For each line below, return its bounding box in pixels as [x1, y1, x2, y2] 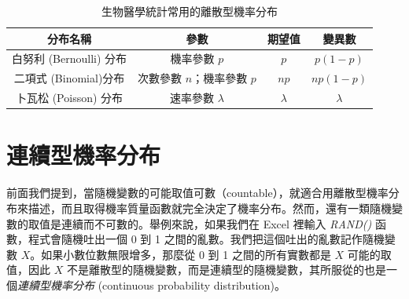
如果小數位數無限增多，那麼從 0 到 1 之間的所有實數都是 [41, 246, 331, 262]
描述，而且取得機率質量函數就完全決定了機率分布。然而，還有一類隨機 [28, 199, 392, 216]
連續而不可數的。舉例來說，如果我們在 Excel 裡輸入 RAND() [61, 215, 372, 232]
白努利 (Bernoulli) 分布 [12, 50, 127, 67]
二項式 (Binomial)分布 [13, 70, 125, 86]
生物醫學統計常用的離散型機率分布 [101, 3, 278, 19]
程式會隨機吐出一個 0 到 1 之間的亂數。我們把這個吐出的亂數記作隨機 [28, 231, 385, 247]
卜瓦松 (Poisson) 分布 [16, 89, 123, 106]
